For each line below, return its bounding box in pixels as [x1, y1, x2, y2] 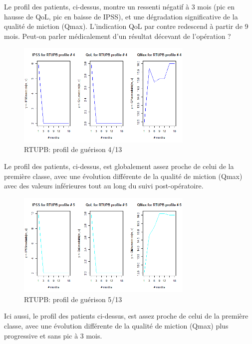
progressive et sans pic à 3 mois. [4, 330, 102, 341]
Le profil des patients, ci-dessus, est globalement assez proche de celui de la [4, 161, 234, 172]
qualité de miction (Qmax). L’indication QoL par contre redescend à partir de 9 [4, 21, 249, 31]
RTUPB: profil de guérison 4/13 [24, 144, 122, 155]
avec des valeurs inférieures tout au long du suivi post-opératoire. [4, 180, 204, 191]
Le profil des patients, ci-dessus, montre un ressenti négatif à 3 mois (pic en [4, 1, 235, 11]
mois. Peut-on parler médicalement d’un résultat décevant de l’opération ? [4, 30, 231, 41]
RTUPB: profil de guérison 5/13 [24, 294, 122, 304]
